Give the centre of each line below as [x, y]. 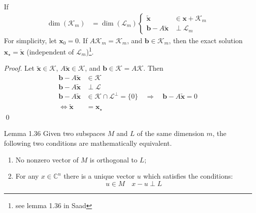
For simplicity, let [31, 40]
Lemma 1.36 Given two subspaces [55, 133]
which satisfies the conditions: [188, 176]
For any [27, 176]
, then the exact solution [206, 40]
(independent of [50, 51]
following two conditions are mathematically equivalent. [88, 143]
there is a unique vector [99, 176]
